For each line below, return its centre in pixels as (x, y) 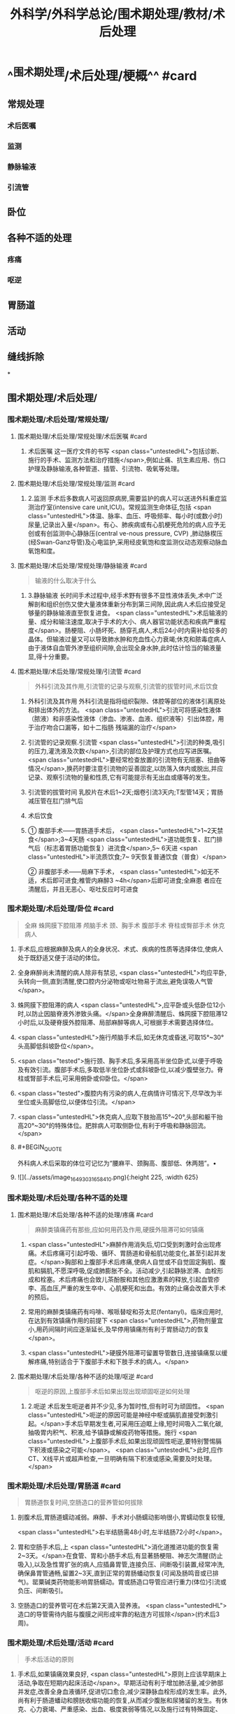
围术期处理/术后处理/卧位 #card (60, 908)
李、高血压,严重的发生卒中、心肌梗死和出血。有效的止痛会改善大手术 (127, 1288)
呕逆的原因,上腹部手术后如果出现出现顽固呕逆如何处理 (112, 1391)
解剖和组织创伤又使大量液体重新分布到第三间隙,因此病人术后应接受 (124, 604)
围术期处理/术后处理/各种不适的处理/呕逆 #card (85, 1376)
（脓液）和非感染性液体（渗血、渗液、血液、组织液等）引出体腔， (123, 718)
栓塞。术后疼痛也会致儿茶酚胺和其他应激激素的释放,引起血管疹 (130, 1279)
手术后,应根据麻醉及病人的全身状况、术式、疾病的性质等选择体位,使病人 (120, 949)
